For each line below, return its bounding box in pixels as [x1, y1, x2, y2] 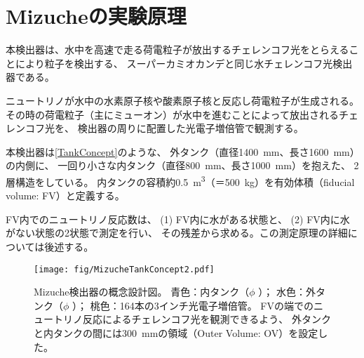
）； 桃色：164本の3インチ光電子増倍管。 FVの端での [72, 298, 314, 312]
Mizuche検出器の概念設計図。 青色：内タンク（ [34, 284, 250, 299]
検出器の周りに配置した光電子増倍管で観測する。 [77, 121, 304, 135]
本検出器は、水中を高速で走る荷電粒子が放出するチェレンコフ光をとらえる [6, 42, 349, 57]
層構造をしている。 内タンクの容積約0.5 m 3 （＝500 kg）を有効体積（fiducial [6, 172, 355, 189]
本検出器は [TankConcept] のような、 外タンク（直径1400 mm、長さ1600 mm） [6, 144, 355, 159]
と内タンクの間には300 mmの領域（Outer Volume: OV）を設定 [34, 325, 318, 340]
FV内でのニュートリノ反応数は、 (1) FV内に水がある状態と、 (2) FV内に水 [6, 211, 350, 226]
